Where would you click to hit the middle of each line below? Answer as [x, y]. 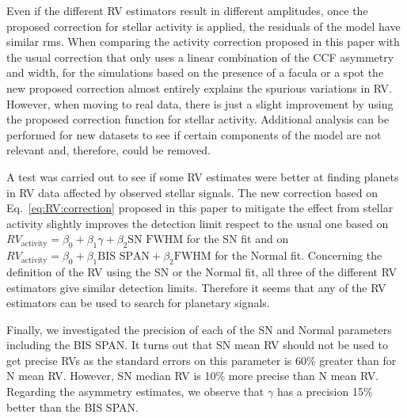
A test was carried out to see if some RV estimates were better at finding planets [203, 176]
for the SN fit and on [238, 239]
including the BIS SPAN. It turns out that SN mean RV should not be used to [197, 345]
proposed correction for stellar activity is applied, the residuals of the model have [203, 26]
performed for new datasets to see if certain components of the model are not [194, 134]
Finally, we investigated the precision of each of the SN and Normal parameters [199, 329]
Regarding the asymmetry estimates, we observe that [135, 391]
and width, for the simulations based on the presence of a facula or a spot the [195, 72]
